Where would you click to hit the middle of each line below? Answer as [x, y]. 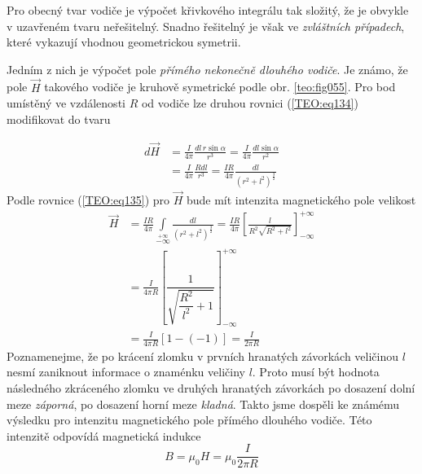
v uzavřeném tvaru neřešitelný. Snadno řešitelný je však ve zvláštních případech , [206, 26]
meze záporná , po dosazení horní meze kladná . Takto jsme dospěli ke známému [203, 404]
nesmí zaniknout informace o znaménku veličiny [126, 372]
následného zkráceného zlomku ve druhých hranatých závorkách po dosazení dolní [211, 388]
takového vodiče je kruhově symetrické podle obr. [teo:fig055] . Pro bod [220, 87]
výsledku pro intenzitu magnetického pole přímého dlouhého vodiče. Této [189, 420]
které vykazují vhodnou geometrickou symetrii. [124, 42]
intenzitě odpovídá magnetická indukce [104, 435]
